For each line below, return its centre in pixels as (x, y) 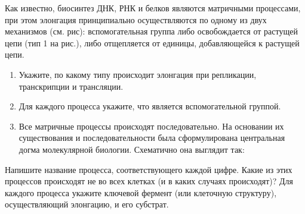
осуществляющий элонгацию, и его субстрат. (87, 204)
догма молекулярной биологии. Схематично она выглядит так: (132, 149)
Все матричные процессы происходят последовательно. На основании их (151, 126)
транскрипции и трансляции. (71, 86)
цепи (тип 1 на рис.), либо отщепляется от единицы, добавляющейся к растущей (152, 43)
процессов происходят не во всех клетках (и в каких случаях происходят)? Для (149, 181)
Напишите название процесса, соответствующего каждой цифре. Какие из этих (149, 169)
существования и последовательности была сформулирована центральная (152, 138)
